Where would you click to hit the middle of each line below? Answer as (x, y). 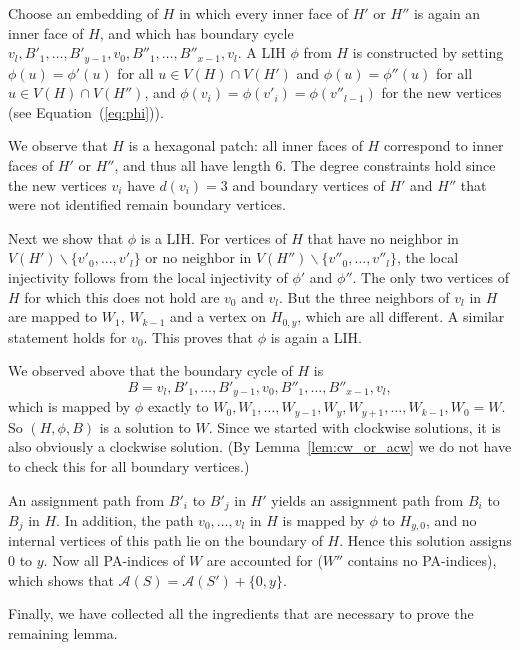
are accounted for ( (264, 560)
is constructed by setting (428, 52)
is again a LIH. (316, 336)
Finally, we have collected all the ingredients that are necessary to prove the (241, 613)
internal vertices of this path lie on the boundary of (165, 540)
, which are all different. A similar (401, 316)
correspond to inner (443, 145)
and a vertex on (218, 316)
